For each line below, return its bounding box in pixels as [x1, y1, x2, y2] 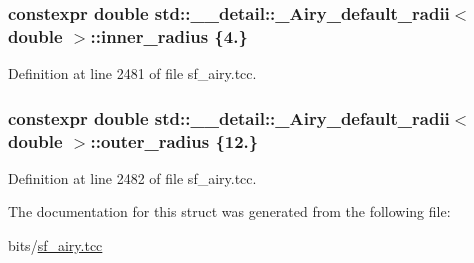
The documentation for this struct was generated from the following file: [8, 201, 451, 222]
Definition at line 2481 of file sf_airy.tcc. [8, 63, 257, 84]
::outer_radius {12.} [90, 128, 259, 153]
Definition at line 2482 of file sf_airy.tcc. [8, 167, 257, 188]
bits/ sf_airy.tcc [8, 235, 103, 256]
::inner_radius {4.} [90, 23, 248, 48]
